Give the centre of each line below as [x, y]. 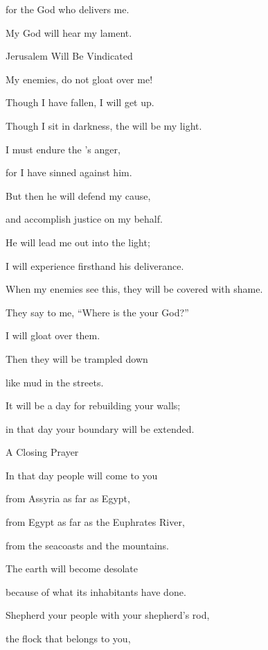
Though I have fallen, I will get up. [80, 102]
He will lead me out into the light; [78, 242]
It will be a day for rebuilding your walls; [93, 405]
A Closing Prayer [42, 452]
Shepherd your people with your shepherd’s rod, [108, 615]
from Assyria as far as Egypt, [68, 498]
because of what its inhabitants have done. [96, 591]
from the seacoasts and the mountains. [87, 545]
